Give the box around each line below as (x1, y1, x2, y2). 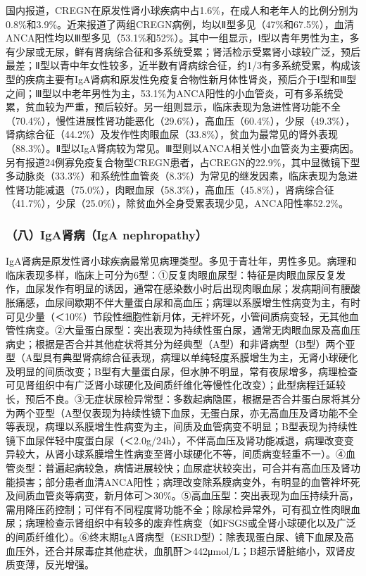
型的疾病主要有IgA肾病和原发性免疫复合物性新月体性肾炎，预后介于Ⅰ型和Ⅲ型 (6, 71, 357, 86)
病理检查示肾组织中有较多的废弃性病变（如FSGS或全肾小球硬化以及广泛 (25, 515, 356, 530)
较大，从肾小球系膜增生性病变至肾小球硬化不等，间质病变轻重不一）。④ (15, 446, 346, 461)
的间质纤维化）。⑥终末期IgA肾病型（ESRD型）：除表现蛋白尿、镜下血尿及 (6, 530, 344, 544)
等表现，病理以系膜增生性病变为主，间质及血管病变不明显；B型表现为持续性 (6, 419, 358, 434)
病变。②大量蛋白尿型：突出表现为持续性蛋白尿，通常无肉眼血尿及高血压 (25, 323, 360, 337)
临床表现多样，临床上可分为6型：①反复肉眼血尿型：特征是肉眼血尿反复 (6, 267, 336, 282)
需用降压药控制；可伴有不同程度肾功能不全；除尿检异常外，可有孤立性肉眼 (6, 501, 351, 516)
